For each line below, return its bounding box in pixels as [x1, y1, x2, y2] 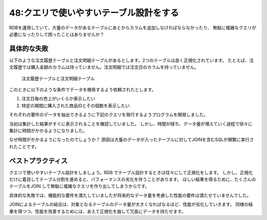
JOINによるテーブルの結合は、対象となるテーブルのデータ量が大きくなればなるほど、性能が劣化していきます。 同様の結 [9, 201, 253, 207]
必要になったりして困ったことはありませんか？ [9, 31, 105, 37]
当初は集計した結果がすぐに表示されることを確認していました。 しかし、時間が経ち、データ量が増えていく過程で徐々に [9, 121, 253, 127]
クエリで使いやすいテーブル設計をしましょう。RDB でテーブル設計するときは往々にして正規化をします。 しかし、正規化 [9, 169, 253, 175]
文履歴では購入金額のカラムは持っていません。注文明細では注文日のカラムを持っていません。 [9, 64, 199, 70]
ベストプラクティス [9, 156, 68, 165]
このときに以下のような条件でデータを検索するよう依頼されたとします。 [9, 87, 156, 93]
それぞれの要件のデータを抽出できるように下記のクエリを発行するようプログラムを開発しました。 [9, 111, 209, 118]
